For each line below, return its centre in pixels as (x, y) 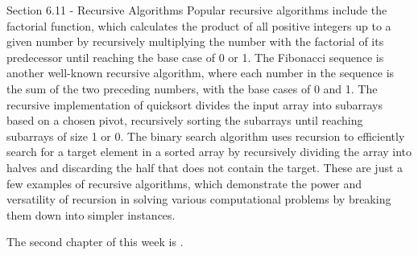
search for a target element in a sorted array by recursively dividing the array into (209, 152)
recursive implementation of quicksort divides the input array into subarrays (195, 104)
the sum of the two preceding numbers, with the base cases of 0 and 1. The (192, 88)
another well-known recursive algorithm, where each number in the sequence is (201, 73)
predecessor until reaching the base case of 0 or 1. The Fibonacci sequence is (195, 57)
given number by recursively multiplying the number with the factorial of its (195, 41)
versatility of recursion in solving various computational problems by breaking (199, 199)
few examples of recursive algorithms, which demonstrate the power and (184, 183)
